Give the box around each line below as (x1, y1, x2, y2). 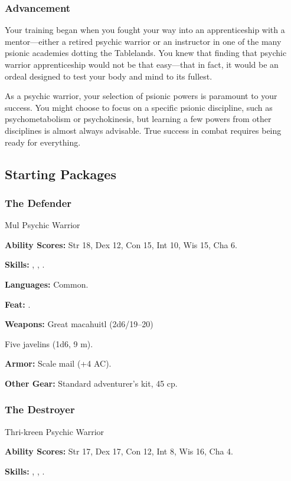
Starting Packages (5, 164, 116, 183)
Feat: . (5, 298, 31, 310)
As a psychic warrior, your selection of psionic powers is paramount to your (5, 90, 277, 102)
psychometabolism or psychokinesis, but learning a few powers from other (5, 113, 272, 125)
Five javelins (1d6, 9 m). (5, 337, 93, 350)
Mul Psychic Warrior (5, 219, 80, 231)
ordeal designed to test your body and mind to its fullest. (5, 70, 212, 82)
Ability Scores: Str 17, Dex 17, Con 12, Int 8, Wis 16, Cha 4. (5, 445, 233, 457)
